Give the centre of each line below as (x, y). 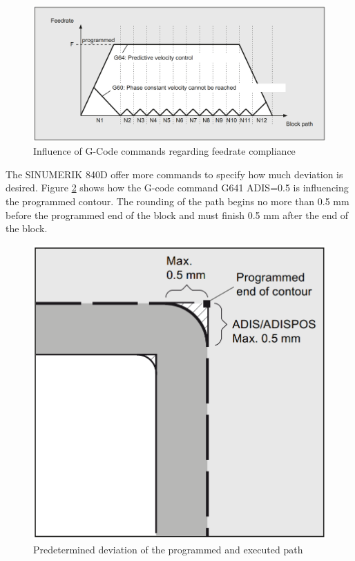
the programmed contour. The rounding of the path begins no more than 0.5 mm (177, 201)
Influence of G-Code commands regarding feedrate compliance (164, 151)
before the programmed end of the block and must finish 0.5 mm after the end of (177, 215)
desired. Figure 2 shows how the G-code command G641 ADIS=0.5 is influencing (177, 188)
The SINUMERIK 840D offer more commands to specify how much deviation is (174, 174)
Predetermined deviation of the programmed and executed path (168, 549)
